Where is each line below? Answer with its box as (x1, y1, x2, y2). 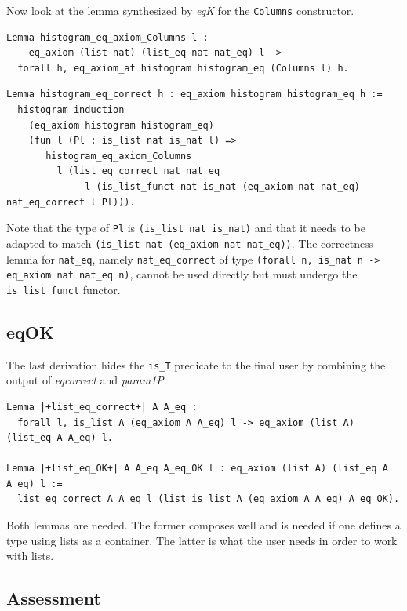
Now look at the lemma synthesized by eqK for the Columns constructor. (6, 2, 354, 18)
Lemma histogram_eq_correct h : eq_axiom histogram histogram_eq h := (6, 89, 383, 100)
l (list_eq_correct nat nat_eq (56, 165, 220, 177)
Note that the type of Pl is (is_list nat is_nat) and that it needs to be (6, 220, 365, 236)
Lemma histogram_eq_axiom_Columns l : (6, 31, 209, 43)
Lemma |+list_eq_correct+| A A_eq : (6, 401, 198, 413)
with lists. (6, 547, 54, 564)
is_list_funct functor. (6, 281, 121, 297)
